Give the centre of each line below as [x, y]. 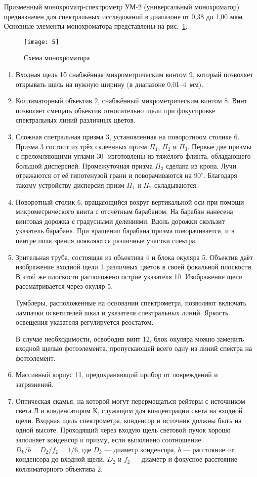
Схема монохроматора [57, 58]
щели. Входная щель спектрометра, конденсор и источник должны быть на [128, 420]
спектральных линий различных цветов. [76, 120]
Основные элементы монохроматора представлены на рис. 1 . [96, 26]
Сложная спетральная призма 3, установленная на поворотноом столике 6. [128, 136]
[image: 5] [42, 42]
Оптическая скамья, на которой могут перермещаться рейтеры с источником [130, 401]
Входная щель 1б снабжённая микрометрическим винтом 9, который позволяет [134, 74]
